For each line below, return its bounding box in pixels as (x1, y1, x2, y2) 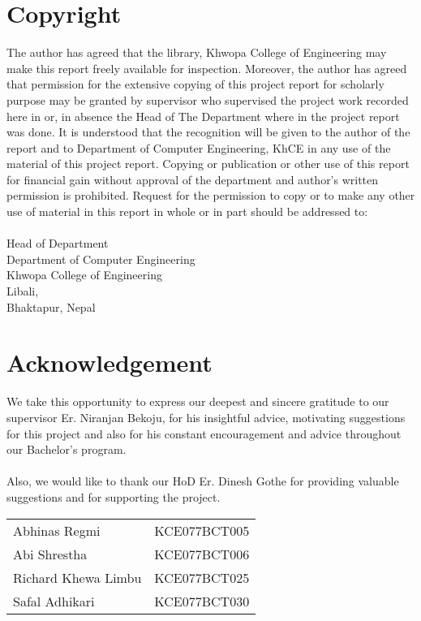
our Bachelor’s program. (6, 441, 127, 458)
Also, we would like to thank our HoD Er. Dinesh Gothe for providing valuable (6, 472, 399, 489)
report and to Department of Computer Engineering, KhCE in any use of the (6, 139, 391, 156)
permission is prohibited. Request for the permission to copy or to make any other (6, 187, 415, 204)
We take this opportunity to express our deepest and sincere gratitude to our (6, 393, 389, 410)
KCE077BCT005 (154, 520, 250, 540)
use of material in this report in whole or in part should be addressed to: (6, 203, 368, 220)
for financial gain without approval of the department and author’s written (6, 170, 379, 188)
